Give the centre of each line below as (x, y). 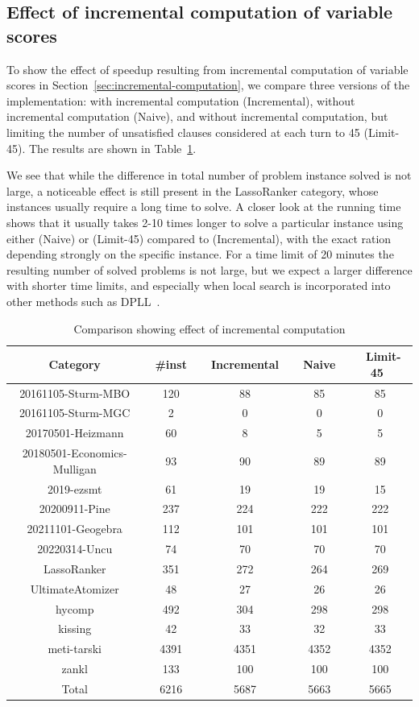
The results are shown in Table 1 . (112, 148)
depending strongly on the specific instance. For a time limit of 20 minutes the (200, 254)
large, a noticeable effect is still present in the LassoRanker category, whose (193, 190)
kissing (75, 628)
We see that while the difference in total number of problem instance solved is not (209, 175)
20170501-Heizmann (75, 433)
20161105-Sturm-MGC (75, 413)
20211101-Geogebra (75, 529)
